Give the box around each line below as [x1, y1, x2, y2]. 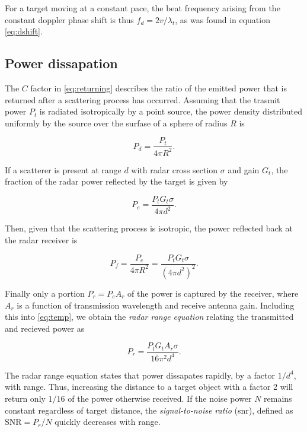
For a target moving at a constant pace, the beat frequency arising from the [5, 2, 280, 14]
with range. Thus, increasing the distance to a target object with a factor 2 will [5, 380, 293, 393]
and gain [228, 163, 260, 176]
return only [5, 392, 46, 404]
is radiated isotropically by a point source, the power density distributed [39, 105, 303, 117]
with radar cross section [131, 163, 218, 176]
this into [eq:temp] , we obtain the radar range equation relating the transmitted [5, 310, 294, 323]
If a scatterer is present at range [5, 163, 121, 176]
